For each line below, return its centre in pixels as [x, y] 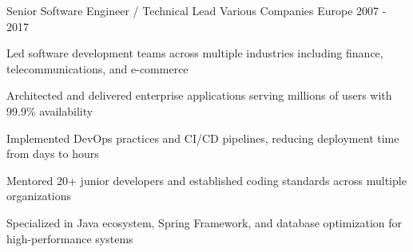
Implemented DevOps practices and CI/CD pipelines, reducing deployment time [203, 138]
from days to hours [53, 154]
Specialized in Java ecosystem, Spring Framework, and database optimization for [205, 222]
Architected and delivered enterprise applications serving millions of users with [199, 95]
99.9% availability [50, 110]
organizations [39, 196]
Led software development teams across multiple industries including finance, [195, 53]
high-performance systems [70, 238]
